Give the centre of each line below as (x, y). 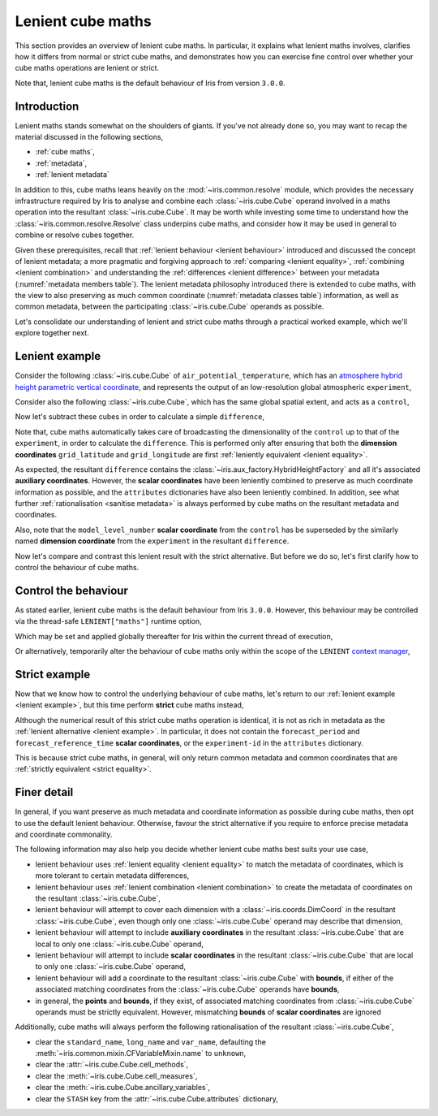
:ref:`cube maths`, (65, 152)
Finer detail (44, 792)
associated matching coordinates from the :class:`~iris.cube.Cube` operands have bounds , (187, 989)
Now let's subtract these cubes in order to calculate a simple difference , (140, 417)
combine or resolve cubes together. (75, 235)
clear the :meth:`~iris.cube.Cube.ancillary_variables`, (123, 1088)
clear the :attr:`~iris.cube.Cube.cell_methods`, (112, 1065)
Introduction (47, 106)
